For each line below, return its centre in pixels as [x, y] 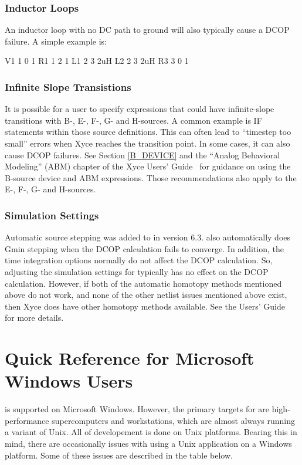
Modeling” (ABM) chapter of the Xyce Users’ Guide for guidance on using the [148, 166]
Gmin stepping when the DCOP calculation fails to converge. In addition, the [144, 248]
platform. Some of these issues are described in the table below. [119, 455]
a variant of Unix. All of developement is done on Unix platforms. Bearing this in [151, 432]
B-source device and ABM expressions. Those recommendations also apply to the [151, 177]
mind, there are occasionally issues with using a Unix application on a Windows [148, 444]
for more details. [34, 318]
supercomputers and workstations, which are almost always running [174, 420]
